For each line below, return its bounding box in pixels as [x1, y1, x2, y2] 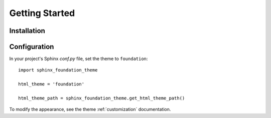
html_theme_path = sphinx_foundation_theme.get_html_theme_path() [18, 95, 185, 101]
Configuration [9, 42, 54, 51]
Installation [9, 26, 45, 35]
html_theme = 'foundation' [18, 81, 85, 87]
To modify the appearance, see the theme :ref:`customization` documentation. [9, 106, 171, 112]
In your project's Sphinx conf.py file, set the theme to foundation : [9, 55, 148, 62]
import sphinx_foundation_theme [18, 67, 98, 73]
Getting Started [9, 7, 75, 18]
